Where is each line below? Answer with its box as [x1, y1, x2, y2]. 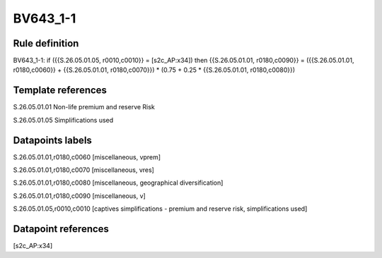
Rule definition [13, 37, 79, 49]
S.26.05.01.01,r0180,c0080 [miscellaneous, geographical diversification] [13, 178, 224, 187]
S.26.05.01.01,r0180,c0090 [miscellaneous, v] [13, 191, 146, 200]
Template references [13, 85, 108, 97]
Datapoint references [13, 223, 110, 235]
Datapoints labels [13, 134, 92, 146]
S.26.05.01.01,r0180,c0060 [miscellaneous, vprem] [13, 152, 161, 161]
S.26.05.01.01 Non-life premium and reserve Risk [13, 103, 155, 111]
